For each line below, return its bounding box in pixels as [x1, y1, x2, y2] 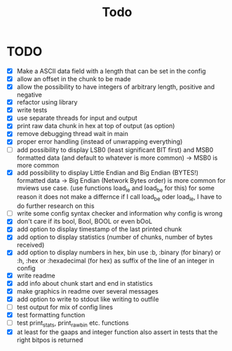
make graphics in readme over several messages [16, 287, 159, 295]
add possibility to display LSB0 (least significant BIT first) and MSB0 [16, 145, 214, 154]
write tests [16, 106, 48, 114]
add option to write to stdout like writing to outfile [16, 295, 159, 303]
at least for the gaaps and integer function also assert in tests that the [16, 327, 218, 336]
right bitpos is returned [16, 336, 83, 344]
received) [16, 241, 45, 249]
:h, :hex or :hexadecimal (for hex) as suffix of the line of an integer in [16, 256, 214, 265]
